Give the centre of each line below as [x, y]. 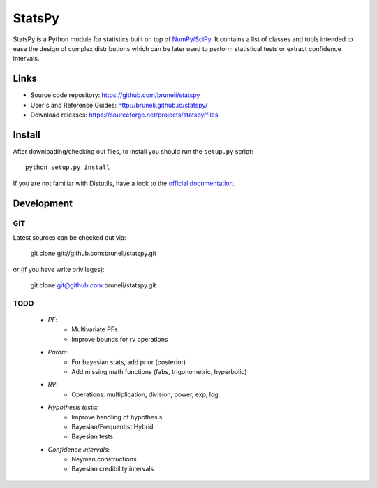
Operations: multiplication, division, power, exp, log [145, 394]
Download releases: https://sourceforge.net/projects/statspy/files [124, 115]
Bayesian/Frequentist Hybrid [112, 426]
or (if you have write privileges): [59, 269]
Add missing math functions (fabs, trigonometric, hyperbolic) [159, 371]
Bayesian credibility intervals [113, 469]
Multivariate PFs [95, 329]
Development [43, 203]
